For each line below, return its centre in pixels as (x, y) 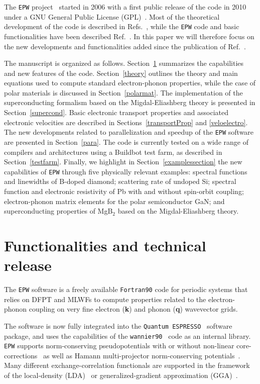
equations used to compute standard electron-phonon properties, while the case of (130, 83)
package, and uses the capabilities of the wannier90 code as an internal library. (127, 335)
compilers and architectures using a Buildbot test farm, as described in (113, 152)
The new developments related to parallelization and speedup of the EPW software (129, 132)
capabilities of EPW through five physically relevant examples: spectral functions (126, 171)
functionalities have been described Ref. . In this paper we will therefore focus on (129, 36)
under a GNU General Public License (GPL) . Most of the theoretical (112, 16)
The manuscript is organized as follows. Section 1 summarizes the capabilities (124, 63)
